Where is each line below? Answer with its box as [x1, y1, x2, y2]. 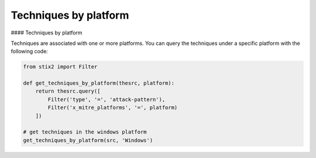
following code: [11, 48, 48, 55]
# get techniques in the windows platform [23, 129, 147, 135]
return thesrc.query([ [35, 88, 101, 94]
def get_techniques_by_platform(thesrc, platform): [23, 80, 175, 87]
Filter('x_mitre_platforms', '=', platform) [47, 104, 178, 111]
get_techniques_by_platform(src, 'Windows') [23, 137, 153, 143]
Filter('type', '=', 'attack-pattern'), [47, 96, 166, 103]
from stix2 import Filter [23, 64, 98, 70]
